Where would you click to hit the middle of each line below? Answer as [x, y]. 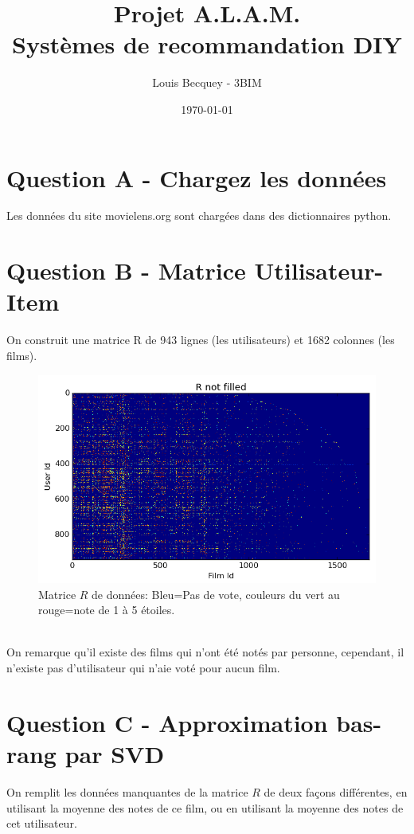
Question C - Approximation [167, 722]
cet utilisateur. [42, 823]
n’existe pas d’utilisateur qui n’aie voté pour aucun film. [143, 668]
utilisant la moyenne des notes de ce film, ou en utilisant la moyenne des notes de [205, 807]
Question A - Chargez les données [197, 177]
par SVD [115, 753]
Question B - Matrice [126, 270]
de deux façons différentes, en [336, 791]
